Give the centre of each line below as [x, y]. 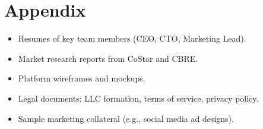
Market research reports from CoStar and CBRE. [108, 58]
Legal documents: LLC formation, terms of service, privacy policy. [138, 98]
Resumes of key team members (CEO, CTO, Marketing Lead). [132, 38]
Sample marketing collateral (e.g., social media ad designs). [126, 118]
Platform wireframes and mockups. [82, 78]
